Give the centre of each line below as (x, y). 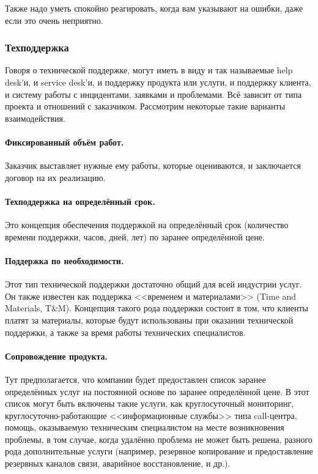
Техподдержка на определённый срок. (80, 201)
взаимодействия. (35, 118)
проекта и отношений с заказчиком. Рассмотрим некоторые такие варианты (145, 106)
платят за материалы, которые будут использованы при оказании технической (149, 320)
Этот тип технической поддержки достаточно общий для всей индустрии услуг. (153, 284)
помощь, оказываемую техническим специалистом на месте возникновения (145, 427)
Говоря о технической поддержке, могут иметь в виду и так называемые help (149, 70)
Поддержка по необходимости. (65, 260)
